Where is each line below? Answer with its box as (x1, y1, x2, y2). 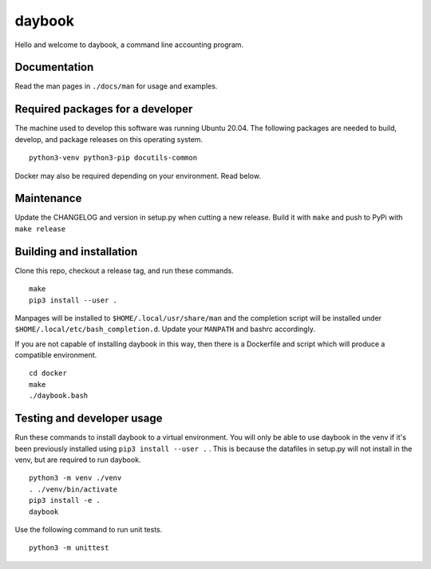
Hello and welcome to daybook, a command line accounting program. (14, 40, 243, 49)
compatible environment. (14, 350, 97, 360)
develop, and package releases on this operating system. (14, 134, 204, 144)
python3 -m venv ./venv (29, 473, 122, 483)
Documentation (14, 61, 94, 74)
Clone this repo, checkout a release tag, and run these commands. (14, 266, 235, 275)
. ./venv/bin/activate (29, 484, 118, 494)
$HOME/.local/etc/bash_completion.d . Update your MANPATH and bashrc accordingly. (14, 324, 315, 334)
